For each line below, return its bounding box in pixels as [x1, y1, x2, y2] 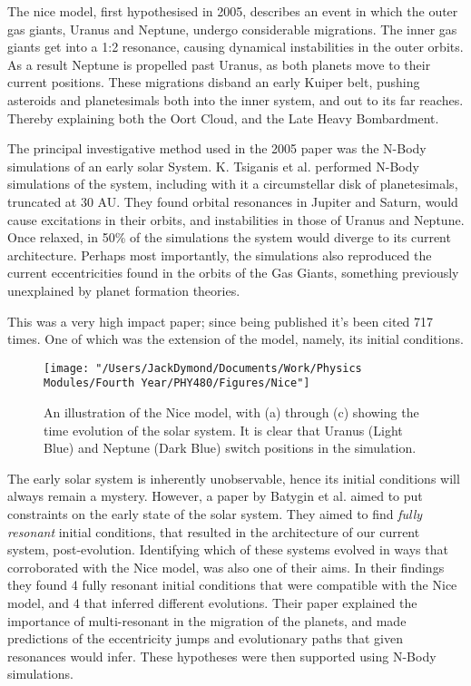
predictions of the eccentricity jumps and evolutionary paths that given [7, 629, 403, 648]
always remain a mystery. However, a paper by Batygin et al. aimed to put [7, 486, 423, 505]
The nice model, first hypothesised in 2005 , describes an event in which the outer [7, 2, 458, 20]
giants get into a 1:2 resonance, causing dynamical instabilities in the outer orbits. [7, 37, 464, 56]
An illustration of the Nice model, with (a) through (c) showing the [44, 403, 419, 421]
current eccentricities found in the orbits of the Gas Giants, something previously [7, 263, 459, 282]
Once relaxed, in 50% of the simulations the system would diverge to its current [7, 228, 451, 247]
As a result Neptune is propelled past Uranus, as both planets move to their [7, 54, 431, 73]
